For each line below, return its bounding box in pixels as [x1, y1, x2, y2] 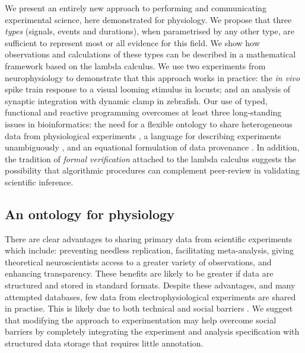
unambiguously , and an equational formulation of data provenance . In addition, [5, 141, 300, 153]
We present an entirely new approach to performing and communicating [5, 2, 266, 14]
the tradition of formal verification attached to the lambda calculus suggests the [5, 152, 296, 165]
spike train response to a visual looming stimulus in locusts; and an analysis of [5, 83, 291, 95]
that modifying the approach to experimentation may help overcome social [5, 313, 277, 326]
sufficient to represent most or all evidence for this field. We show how [5, 36, 260, 49]
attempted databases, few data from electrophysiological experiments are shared [5, 290, 296, 303]
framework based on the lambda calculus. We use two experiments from [5, 59, 266, 72]
